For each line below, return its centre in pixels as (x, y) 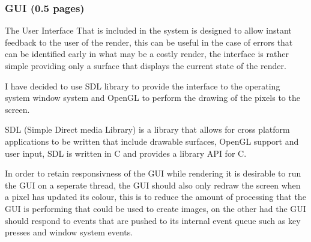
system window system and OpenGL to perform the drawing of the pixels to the (152, 98)
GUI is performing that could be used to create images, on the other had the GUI (155, 208)
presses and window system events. (69, 232)
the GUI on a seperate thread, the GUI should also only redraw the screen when (153, 185)
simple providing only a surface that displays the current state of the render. (146, 65)
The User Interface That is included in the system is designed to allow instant (148, 30)
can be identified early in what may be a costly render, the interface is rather (147, 54)
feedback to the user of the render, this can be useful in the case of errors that (149, 42)
